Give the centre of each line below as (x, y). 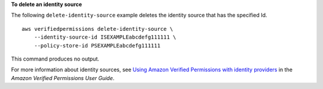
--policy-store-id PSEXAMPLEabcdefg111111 (97, 45)
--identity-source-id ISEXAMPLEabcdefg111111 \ (105, 37)
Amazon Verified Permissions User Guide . (63, 78)
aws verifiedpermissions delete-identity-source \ (97, 29)
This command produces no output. (55, 59)
